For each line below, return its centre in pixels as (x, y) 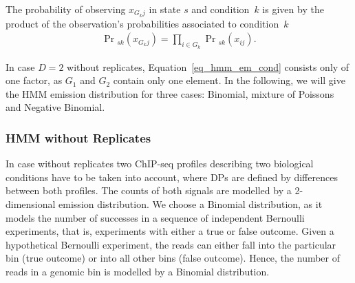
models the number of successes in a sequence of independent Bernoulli (155, 217)
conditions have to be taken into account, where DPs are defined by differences (172, 177)
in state (165, 9)
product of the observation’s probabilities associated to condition (142, 23)
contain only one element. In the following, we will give (229, 80)
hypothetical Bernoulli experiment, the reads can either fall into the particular (171, 244)
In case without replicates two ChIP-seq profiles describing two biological (160, 164)
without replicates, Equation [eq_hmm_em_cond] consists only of (208, 66)
